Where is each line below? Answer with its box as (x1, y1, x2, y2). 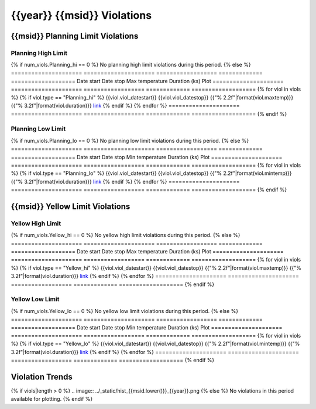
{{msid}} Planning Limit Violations (11, 31, 139, 41)
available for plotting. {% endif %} (11, 396, 93, 403)
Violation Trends (11, 372, 73, 381)
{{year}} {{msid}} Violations (11, 9, 152, 22)
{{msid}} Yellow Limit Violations (11, 201, 130, 211)
